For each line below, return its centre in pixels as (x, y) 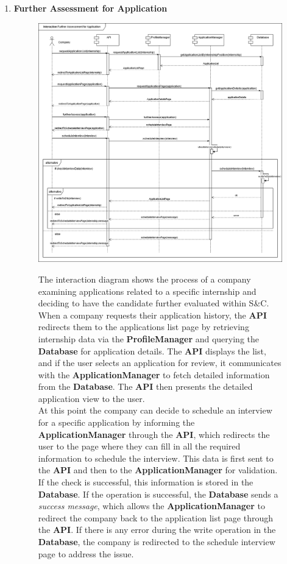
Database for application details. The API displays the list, (152, 351)
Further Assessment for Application (90, 8)
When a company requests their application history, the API (152, 315)
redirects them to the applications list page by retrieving (143, 327)
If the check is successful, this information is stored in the (146, 482)
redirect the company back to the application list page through (156, 517)
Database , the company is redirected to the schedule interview (157, 542)
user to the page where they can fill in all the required (139, 446)
